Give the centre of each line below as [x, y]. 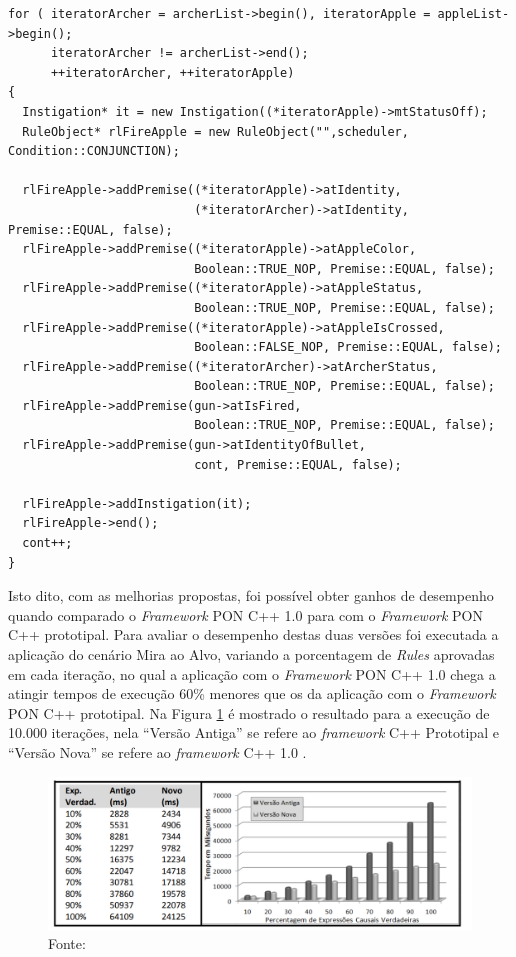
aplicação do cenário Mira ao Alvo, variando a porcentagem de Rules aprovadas [251, 654]
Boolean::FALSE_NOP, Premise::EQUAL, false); [348, 347]
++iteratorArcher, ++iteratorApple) [172, 72]
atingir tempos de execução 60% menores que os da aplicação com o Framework [252, 693]
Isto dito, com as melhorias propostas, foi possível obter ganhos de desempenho [251, 595]
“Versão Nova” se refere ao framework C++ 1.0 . [157, 751]
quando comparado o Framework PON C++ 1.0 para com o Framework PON [245, 614]
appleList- [473, 14]
